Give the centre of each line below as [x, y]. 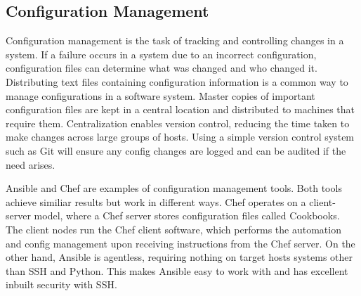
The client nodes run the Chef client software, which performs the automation [173, 229]
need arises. [31, 164]
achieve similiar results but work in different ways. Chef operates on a [156, 201]
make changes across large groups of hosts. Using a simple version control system [180, 137]
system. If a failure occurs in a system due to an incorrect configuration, [161, 54]
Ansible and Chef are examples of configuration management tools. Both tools [174, 188]
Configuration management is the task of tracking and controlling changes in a [175, 40]
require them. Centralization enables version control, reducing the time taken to [178, 123]
